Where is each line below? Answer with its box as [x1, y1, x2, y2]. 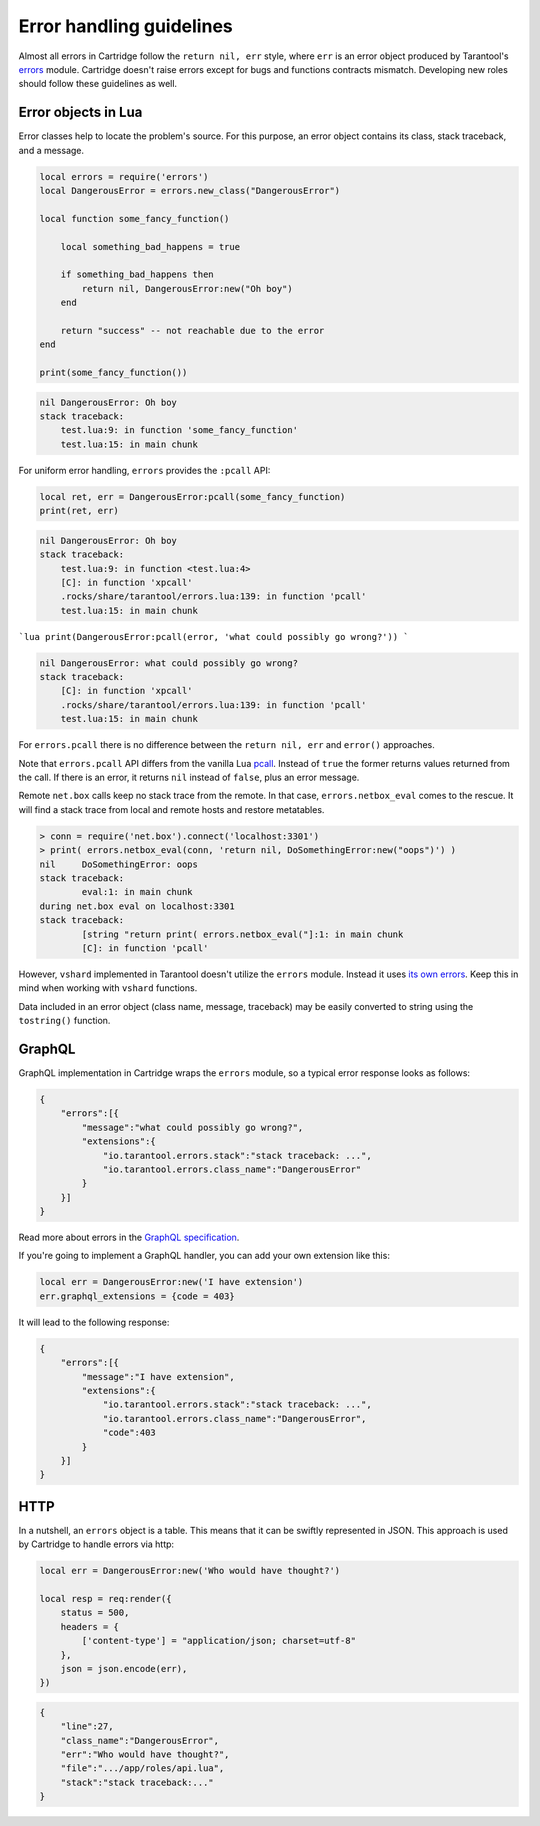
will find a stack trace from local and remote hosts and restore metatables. [18, 803, 325, 815]
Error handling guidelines [18, 15, 234, 37]
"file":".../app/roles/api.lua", [60, 1763, 225, 1774]
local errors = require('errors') [39, 171, 209, 182]
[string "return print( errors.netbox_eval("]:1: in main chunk [81, 928, 404, 940]
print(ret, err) [39, 505, 120, 517]
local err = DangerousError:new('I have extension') [39, 1276, 304, 1288]
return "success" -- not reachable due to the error [60, 325, 325, 336]
